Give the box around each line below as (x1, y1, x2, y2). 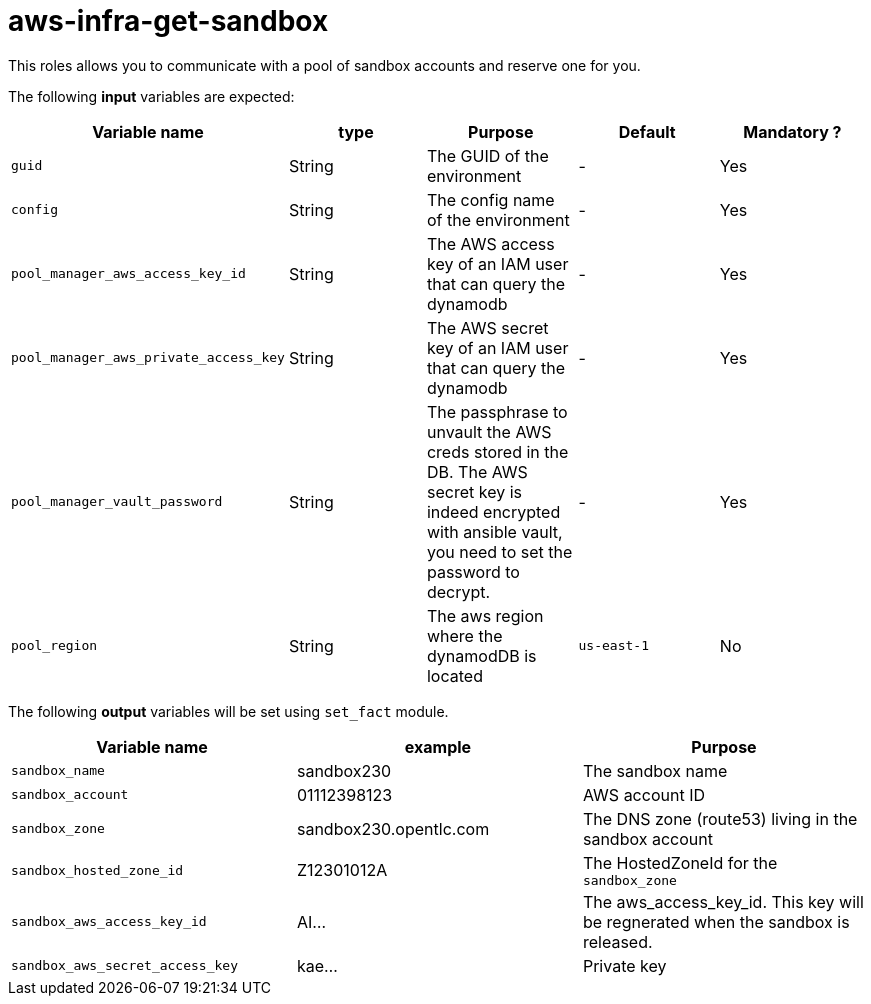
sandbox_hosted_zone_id (11, 862, 184, 878)
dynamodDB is (426, 645, 537, 666)
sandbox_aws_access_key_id (11, 914, 207, 930)
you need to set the (426, 541, 573, 562)
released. (582, 931, 653, 952)
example (404, 736, 472, 757)
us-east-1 (578, 638, 649, 654)
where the (426, 625, 503, 646)
